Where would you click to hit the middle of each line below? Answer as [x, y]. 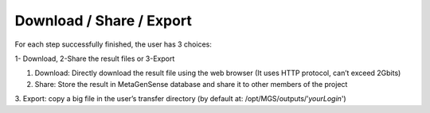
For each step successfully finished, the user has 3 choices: [113, 44]
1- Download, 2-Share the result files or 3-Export [95, 58]
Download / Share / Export [104, 21]
